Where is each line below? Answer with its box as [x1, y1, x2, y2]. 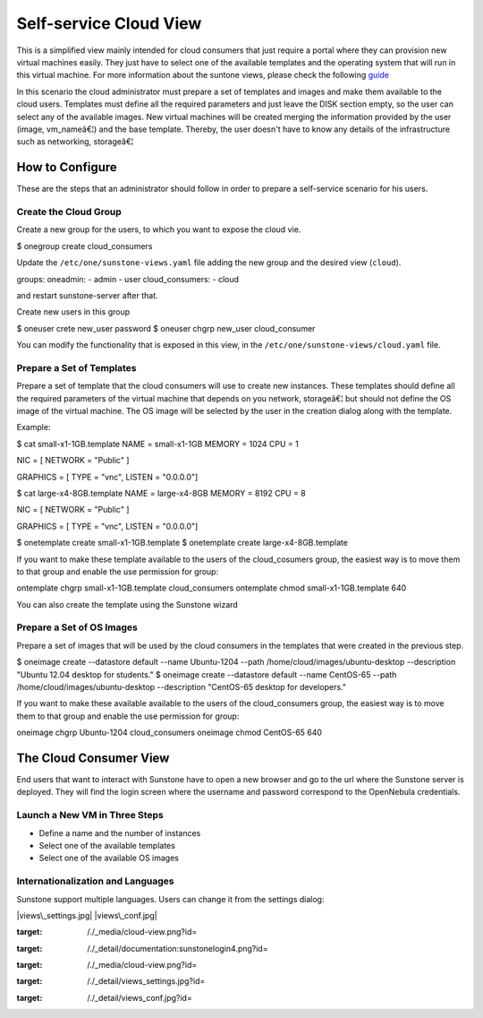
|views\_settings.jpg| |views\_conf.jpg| [16, 910, 157, 920]
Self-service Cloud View [16, 13, 202, 33]
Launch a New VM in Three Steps [16, 809, 165, 822]
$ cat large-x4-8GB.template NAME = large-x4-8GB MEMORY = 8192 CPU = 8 [16, 487, 306, 498]
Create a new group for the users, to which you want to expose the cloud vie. [16, 224, 301, 235]
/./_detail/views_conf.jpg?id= [87, 992, 192, 1003]
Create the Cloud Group [16, 205, 123, 218]
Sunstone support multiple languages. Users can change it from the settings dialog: [16, 893, 325, 904]
